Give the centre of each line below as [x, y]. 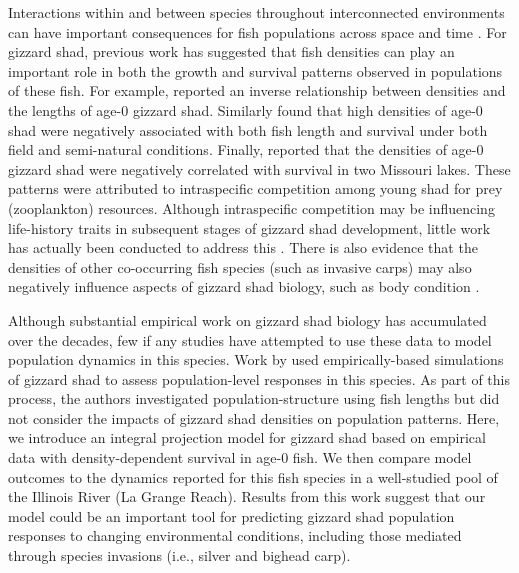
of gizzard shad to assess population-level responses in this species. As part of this [259, 378]
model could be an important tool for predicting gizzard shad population [231, 515]
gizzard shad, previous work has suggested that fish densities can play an [231, 51]
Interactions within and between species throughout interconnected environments [256, 12]
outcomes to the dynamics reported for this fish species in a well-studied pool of [253, 476]
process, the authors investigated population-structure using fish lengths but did [254, 398]
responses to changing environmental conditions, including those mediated [235, 535]
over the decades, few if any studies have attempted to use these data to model [250, 339]
